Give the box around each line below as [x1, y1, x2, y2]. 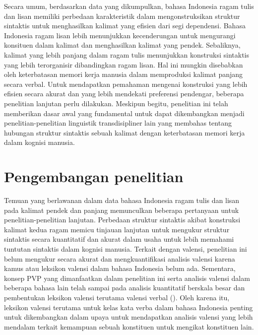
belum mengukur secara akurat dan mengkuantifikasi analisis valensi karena [4, 253, 235, 264]
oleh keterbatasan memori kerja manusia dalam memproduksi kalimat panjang [4, 69, 243, 79]
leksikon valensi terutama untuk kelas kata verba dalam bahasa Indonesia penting [4, 302, 253, 312]
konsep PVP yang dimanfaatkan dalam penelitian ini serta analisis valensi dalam [4, 272, 250, 283]
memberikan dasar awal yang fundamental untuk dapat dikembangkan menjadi [4, 108, 245, 118]
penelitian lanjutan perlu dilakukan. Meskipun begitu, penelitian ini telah [4, 98, 228, 108]
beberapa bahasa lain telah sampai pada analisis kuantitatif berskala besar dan [4, 282, 245, 293]
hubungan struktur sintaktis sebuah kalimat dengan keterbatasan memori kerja [4, 127, 245, 137]
